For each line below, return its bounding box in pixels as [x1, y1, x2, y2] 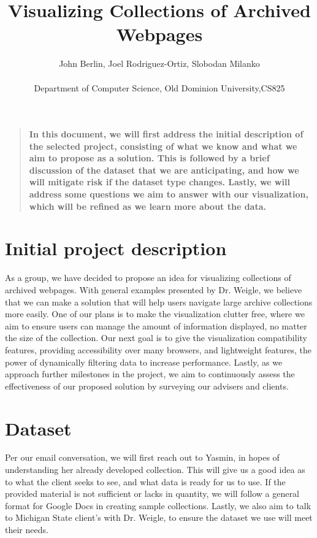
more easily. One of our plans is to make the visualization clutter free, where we [5, 307, 305, 320]
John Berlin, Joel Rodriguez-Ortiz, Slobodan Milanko [59, 57, 260, 70]
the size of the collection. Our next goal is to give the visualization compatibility [5, 331, 307, 344]
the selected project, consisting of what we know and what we [29, 139, 297, 152]
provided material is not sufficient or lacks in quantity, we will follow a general [5, 487, 299, 500]
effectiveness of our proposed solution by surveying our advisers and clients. [5, 379, 289, 392]
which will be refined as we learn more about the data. [29, 199, 266, 212]
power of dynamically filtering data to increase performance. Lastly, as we [5, 355, 283, 368]
